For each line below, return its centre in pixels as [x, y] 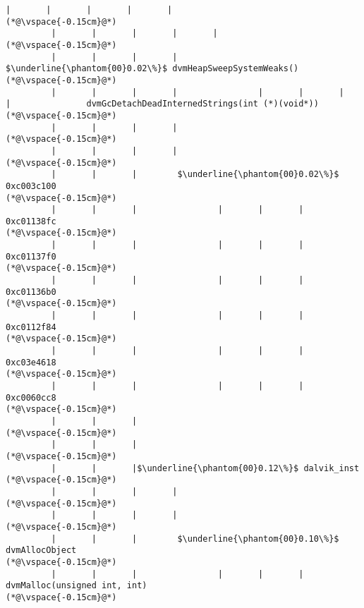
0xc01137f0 [31, 256]
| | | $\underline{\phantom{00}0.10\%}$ [195, 539]
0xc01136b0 [31, 292]
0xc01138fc [31, 221]
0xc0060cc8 [31, 397]
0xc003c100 [31, 186]
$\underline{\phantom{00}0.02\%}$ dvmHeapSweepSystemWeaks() [152, 69]
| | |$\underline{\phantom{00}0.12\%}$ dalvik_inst [205, 468]
